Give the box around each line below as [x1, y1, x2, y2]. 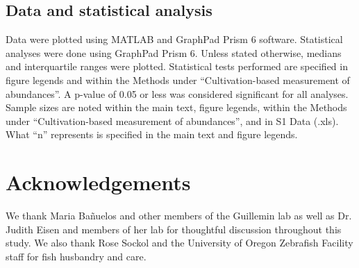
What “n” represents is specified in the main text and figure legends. [6, 127, 298, 142]
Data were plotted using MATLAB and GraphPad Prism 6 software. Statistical [6, 32, 343, 47]
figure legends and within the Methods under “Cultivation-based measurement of [6, 72, 350, 87]
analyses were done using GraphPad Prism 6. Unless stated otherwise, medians [6, 45, 342, 60]
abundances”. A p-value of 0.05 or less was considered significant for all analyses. [6, 86, 349, 101]
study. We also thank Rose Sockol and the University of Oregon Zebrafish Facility [6, 235, 353, 250]
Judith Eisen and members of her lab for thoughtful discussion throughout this [6, 221, 342, 236]
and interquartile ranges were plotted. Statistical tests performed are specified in [6, 59, 348, 74]
